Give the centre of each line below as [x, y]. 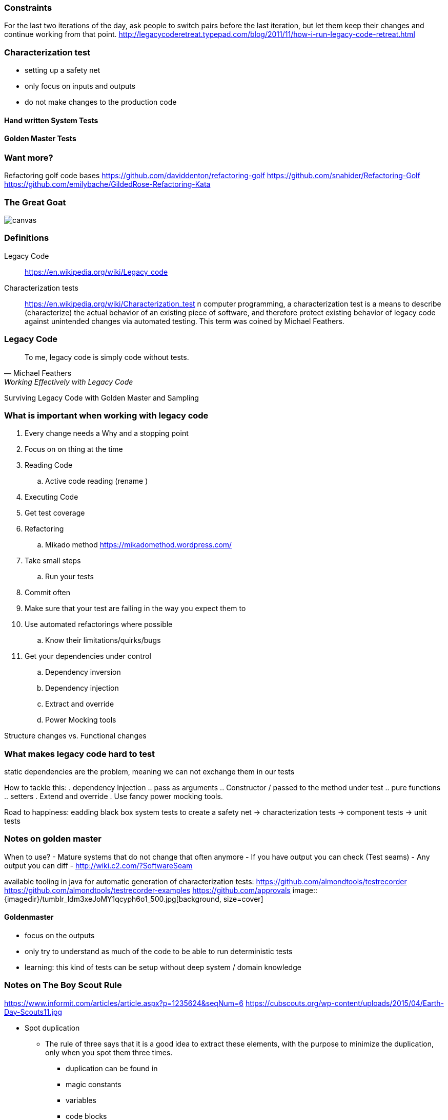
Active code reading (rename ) [97, 481]
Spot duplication [52, 1028]
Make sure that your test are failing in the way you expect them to [135, 609]
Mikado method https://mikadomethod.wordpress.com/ [139, 545]
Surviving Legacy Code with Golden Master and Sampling [101, 397]
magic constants [94, 1084]
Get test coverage [55, 513]
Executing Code [52, 497]
